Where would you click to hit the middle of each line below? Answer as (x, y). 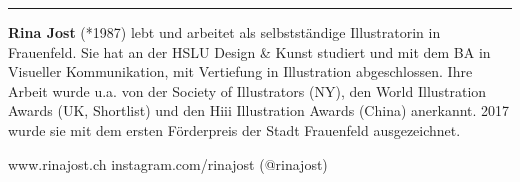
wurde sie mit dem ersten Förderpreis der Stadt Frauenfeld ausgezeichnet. (234, 129)
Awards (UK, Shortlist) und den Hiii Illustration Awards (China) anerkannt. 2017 (259, 110)
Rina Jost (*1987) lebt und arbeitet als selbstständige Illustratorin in (224, 32)
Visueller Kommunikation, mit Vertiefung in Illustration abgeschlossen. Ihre (240, 71)
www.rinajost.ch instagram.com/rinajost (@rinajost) (168, 163)
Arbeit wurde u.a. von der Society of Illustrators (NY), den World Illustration (247, 90)
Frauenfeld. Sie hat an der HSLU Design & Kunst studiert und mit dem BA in (249, 51)
